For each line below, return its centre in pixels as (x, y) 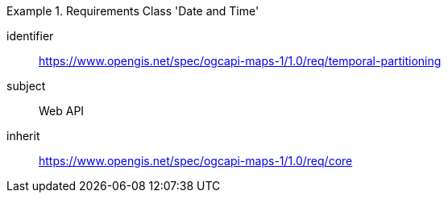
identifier (30, 36)
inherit (23, 136)
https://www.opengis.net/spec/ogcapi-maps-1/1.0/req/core (196, 161)
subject (26, 86)
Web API (62, 111)
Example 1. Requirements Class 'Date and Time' (133, 11)
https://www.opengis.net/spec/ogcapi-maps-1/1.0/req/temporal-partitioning (240, 61)
